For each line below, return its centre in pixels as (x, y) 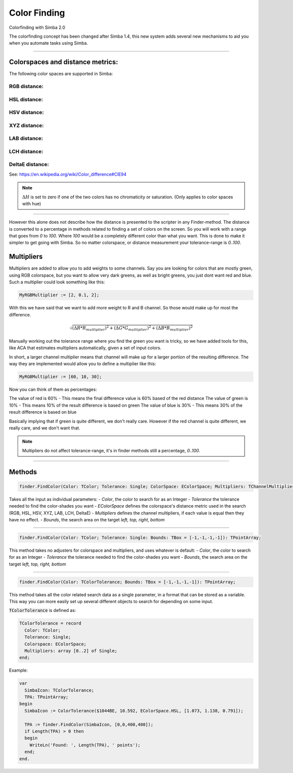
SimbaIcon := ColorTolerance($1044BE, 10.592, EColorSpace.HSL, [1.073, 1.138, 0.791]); (134, 711)
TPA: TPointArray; (46, 697)
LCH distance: (26, 151)
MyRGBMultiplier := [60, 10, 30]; (61, 377)
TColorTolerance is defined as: (42, 610)
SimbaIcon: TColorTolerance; (60, 690)
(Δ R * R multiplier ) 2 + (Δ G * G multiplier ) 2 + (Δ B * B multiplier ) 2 (132, 328)
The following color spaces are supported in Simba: (61, 74)
